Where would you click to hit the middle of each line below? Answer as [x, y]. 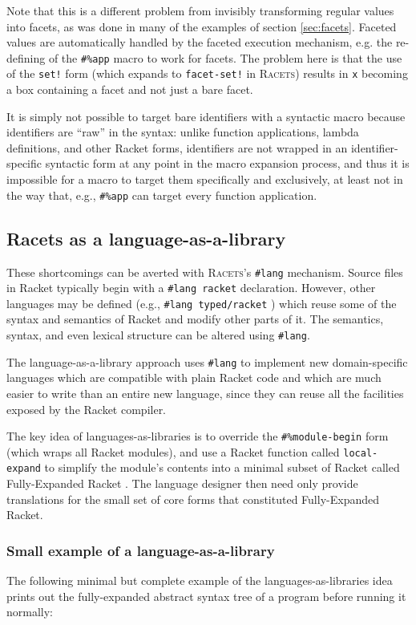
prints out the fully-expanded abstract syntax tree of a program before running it [206, 596]
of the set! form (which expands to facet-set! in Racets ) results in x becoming [207, 73]
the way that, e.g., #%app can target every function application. [162, 195]
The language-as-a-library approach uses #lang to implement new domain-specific [207, 361]
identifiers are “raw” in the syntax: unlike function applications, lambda [183, 132]
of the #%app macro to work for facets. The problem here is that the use [225, 57]
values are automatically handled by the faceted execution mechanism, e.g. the [200, 42]
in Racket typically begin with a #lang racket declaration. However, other [191, 288]
